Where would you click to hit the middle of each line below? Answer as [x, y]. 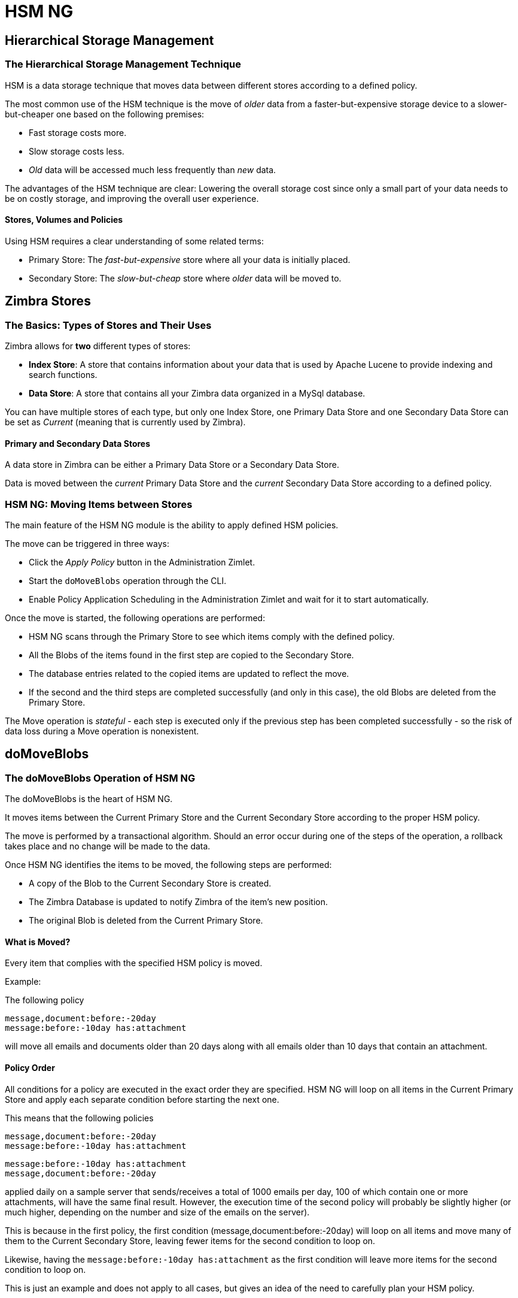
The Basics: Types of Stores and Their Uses [108, 325]
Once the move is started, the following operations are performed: [135, 618]
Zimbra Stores [48, 301]
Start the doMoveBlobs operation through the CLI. [128, 580]
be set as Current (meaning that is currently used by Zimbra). [125, 422]
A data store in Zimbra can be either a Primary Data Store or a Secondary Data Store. [172, 465]
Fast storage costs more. [78, 132]
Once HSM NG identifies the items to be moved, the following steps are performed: [168, 865]
